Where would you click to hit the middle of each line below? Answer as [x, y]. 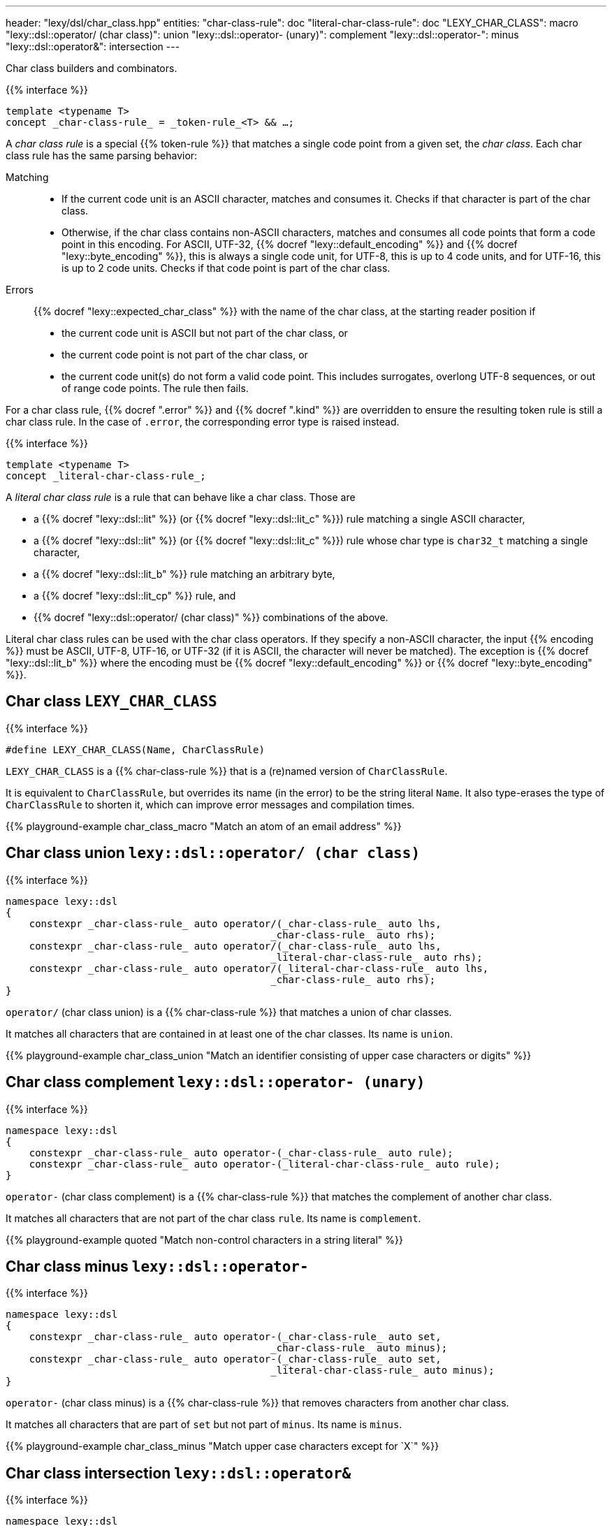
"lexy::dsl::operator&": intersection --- [93, 46]
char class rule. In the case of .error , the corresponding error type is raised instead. [203, 422]
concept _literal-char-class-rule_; [106, 476]
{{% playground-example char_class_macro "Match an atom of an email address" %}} [204, 826]
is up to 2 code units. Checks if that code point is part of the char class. [226, 268]
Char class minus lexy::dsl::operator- [157, 1266]
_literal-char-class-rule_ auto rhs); [377, 957]
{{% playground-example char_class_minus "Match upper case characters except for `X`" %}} [223, 1446]
